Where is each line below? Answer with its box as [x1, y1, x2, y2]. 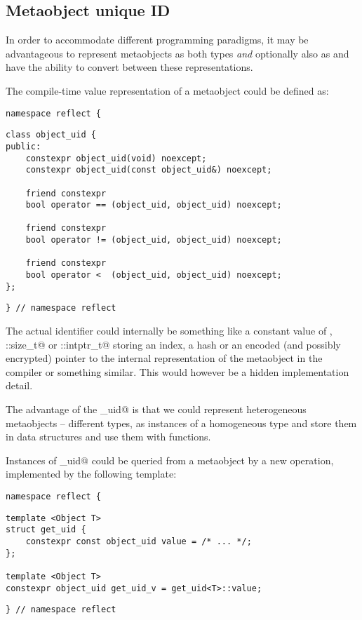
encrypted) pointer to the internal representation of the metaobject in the [6, 351, 323, 365]
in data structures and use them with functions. [6, 429, 211, 444]
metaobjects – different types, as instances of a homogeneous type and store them [6, 415, 357, 430]
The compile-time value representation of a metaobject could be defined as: [6, 83, 329, 97]
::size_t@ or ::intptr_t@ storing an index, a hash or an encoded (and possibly [6, 337, 341, 351]
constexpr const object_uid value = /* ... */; [25, 536, 252, 546]
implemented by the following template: [6, 466, 177, 481]
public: [6, 141, 41, 151]
